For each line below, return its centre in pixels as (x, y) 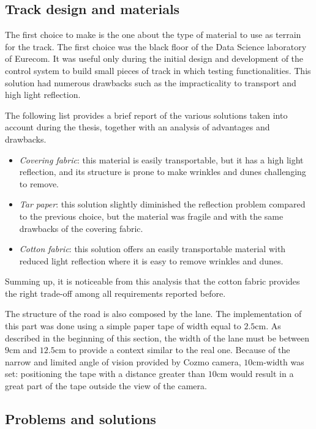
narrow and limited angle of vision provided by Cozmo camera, (123, 361)
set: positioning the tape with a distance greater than (105, 374)
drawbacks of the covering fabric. (81, 228)
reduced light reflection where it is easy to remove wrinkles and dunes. (151, 260)
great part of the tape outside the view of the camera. (106, 386)
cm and (23, 350)
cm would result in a (255, 374)
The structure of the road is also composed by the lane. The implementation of (153, 314)
